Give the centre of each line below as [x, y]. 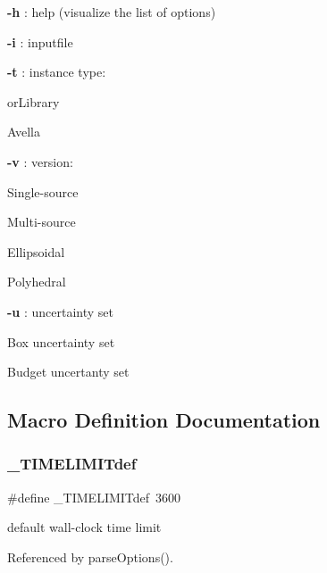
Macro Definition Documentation [164, 420]
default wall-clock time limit [84, 527]
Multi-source [42, 222]
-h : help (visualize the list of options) [112, 12]
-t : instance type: [57, 72]
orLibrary [34, 101]
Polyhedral [37, 282]
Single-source [43, 191]
